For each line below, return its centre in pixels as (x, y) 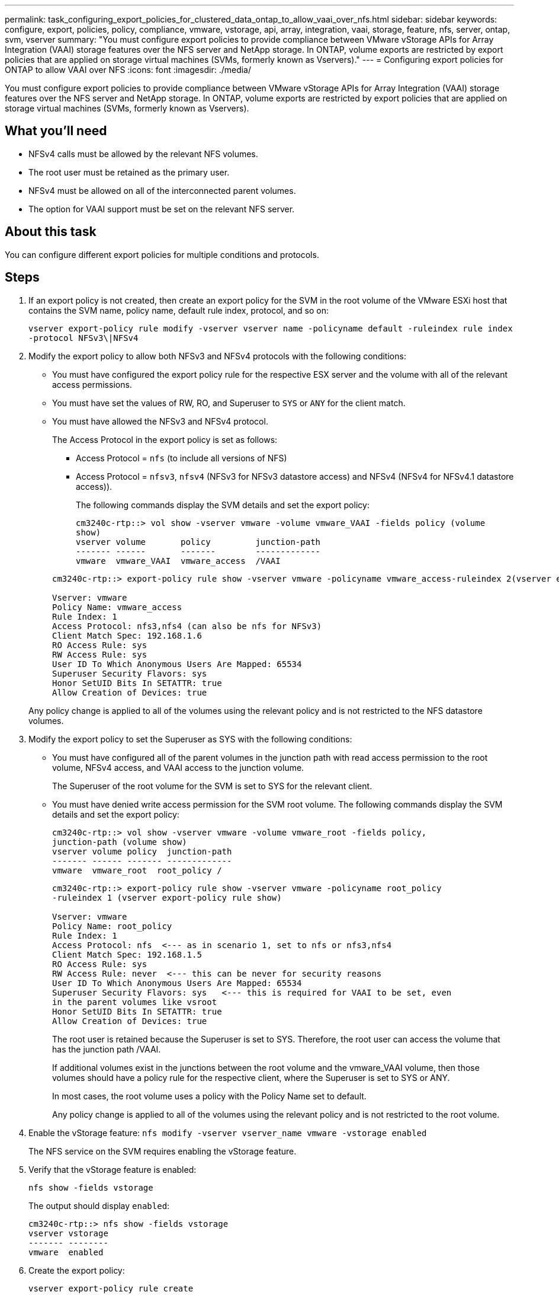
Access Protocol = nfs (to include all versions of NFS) (181, 458)
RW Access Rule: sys (100, 654)
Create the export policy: (77, 1270)
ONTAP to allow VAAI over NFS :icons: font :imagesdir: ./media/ (128, 70)
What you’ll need (56, 131)
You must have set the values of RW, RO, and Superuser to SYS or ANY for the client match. (229, 403)
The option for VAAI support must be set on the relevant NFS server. (162, 209)
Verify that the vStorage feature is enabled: (113, 1169)
